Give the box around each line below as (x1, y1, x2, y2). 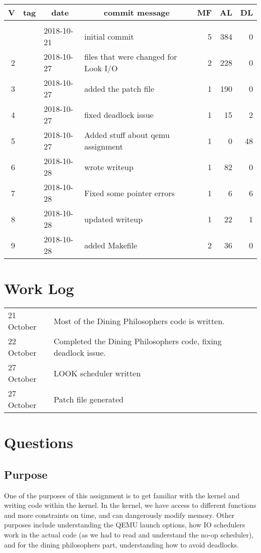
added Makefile (84, 239, 138, 251)
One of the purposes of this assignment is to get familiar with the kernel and (4, 490, 240, 500)
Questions (4, 432, 73, 453)
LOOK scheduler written (54, 367, 141, 379)
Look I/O (84, 62, 118, 74)
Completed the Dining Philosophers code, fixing (54, 335, 222, 347)
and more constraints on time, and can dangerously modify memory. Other (4, 509, 234, 520)
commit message (103, 7, 170, 18)
